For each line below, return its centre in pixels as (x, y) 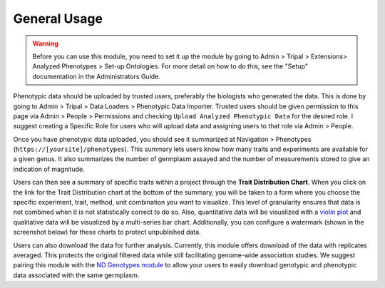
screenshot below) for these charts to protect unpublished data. (107, 232)
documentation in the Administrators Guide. (96, 76)
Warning (45, 43)
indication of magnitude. (49, 169)
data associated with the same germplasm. (76, 275)
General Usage (58, 19)
